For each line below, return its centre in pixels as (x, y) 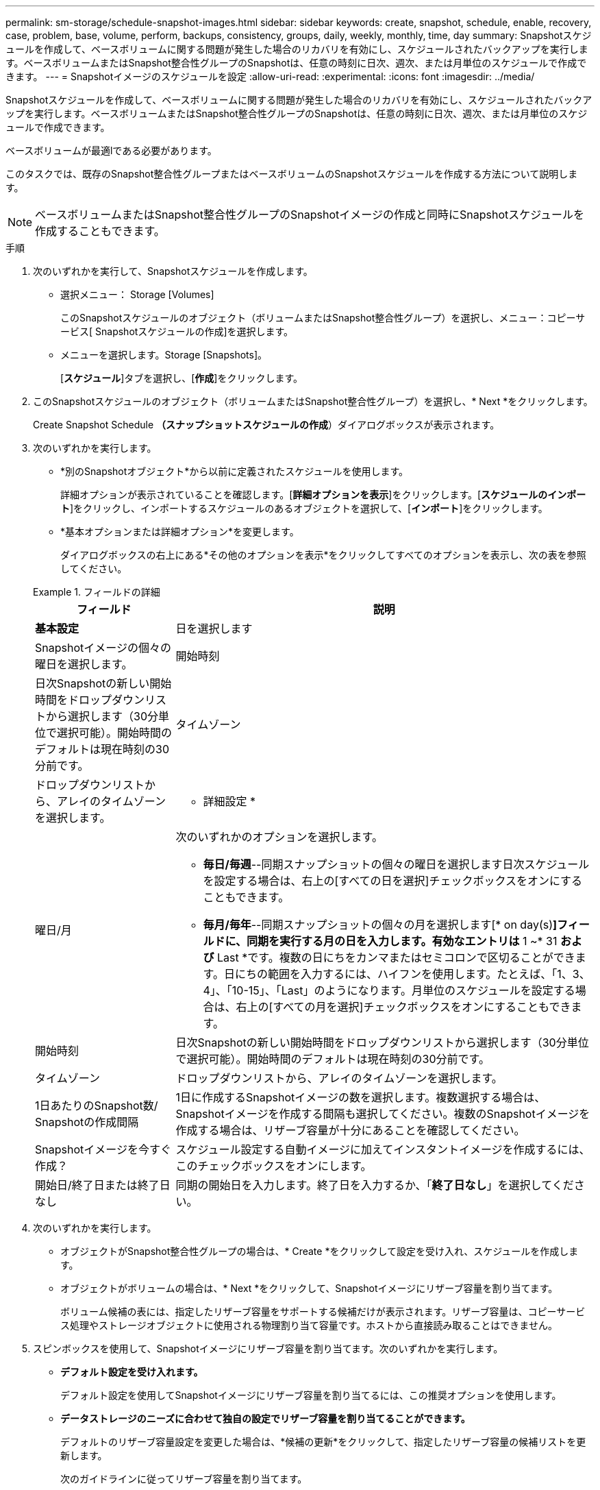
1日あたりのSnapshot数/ (97, 1106)
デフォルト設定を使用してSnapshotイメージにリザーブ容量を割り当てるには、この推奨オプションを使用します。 (311, 1395)
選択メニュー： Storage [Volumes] (137, 294)
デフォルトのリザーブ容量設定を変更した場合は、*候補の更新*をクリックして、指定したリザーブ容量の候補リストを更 (323, 1442)
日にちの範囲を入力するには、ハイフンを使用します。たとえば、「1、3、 (407, 974)
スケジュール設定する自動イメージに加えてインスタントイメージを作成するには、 (383, 1149)
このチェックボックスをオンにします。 (274, 1166)
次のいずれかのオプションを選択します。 (279, 837)
